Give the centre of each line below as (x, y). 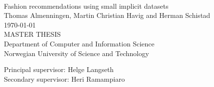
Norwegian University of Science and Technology (77, 53)
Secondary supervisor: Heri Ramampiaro (64, 79)
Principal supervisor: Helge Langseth (59, 69)
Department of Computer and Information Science (79, 43)
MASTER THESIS (32, 34)
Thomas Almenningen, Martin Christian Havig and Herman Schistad (107, 15)
